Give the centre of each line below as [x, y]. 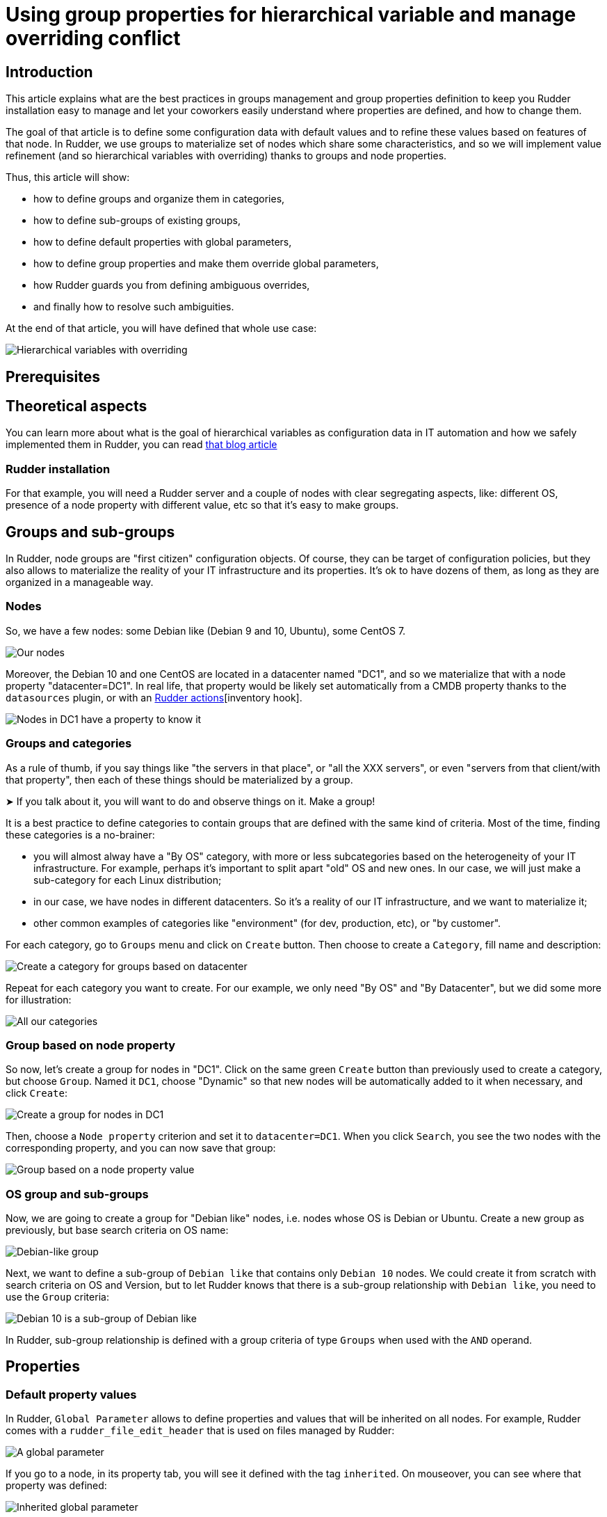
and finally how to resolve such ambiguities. [134, 307]
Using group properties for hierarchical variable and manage [291, 15]
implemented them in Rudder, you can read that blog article [141, 445]
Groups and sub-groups [90, 532]
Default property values [71, 1394]
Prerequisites [53, 376]
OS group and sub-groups [77, 1194]
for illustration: [39, 999]
